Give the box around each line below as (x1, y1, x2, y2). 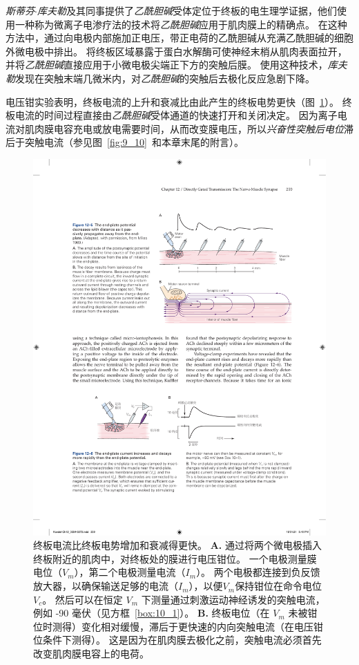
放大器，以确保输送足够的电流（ (33, 579, 178, 593)
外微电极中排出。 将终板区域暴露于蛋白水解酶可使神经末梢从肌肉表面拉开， (6, 44, 347, 58)
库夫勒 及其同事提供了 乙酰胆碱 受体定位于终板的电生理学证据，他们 (37, 3, 337, 17)
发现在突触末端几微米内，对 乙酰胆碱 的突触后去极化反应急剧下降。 (15, 71, 315, 85)
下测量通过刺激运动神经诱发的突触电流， (141, 592, 325, 606)
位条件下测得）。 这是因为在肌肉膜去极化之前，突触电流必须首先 (33, 633, 322, 647)
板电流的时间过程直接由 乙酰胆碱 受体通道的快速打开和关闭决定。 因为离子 (6, 108, 338, 122)
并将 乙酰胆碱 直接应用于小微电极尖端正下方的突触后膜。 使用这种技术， (6, 57, 328, 72)
